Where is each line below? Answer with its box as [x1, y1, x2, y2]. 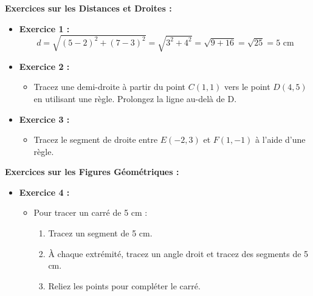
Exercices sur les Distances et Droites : [5, 2, 172, 14]
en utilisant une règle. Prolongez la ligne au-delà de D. [33, 92, 237, 105]
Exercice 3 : [19, 112, 70, 125]
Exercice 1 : [19, 22, 70, 35]
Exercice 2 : [19, 60, 70, 72]
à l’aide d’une [255, 133, 306, 146]
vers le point [224, 80, 270, 93]
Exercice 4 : [19, 185, 70, 198]
